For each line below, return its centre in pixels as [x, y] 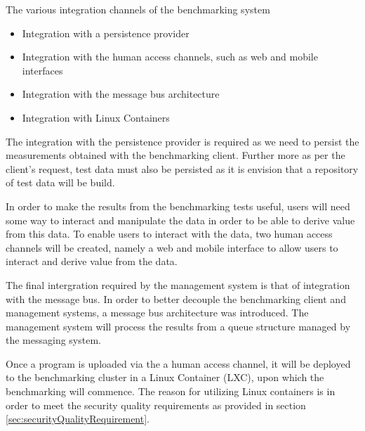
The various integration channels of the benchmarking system [138, 9]
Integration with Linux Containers [96, 117]
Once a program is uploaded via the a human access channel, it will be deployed [178, 363]
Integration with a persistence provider [106, 33]
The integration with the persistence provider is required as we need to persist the [182, 141]
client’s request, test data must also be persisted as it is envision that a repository [182, 168]
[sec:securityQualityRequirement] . [78, 419]
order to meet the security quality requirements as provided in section [156, 405]
